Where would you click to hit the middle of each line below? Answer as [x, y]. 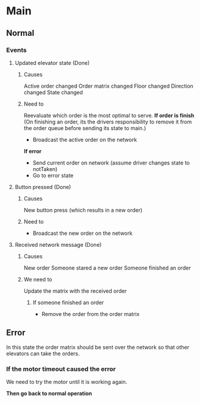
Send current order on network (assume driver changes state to [111, 163]
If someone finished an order [68, 302]
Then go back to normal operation [49, 393]
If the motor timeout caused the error [61, 369]
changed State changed [53, 92]
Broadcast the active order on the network [85, 139]
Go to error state [53, 175]
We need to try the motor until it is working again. [67, 382]
